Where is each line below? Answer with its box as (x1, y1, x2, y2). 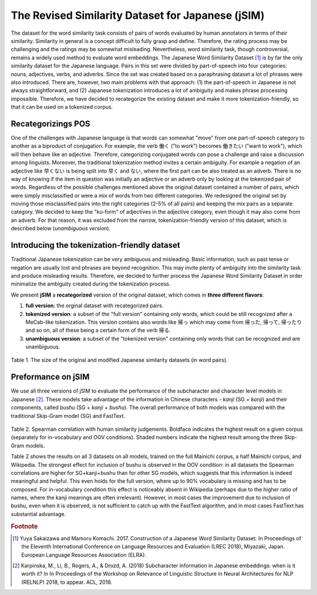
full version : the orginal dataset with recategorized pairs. (25, 302, 164, 309)
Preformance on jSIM (11, 372, 90, 382)
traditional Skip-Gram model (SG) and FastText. (11, 412, 126, 419)
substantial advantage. (11, 510, 66, 517)
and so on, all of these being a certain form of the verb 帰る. (25, 327, 171, 334)
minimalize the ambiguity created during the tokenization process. (11, 280, 171, 288)
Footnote (11, 522, 38, 530)
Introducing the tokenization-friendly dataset (11, 240, 180, 250)
